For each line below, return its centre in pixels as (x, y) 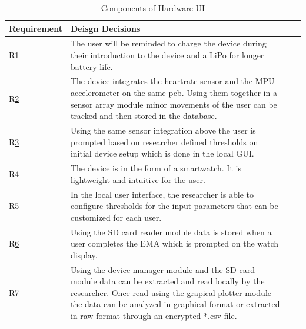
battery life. (92, 66)
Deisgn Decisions (105, 28)
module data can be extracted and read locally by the (167, 281)
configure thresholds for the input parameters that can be (174, 206)
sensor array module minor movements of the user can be (174, 104)
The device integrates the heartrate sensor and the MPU (172, 81)
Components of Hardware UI (153, 8)
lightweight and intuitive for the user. (138, 179)
